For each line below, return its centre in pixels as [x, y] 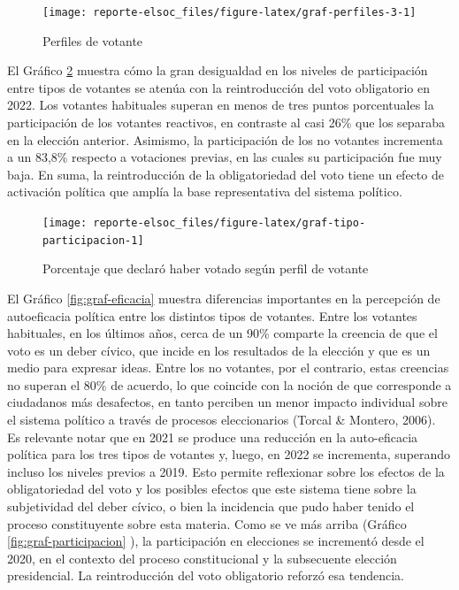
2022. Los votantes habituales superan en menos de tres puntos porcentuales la [221, 105]
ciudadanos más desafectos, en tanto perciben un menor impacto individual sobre [227, 402]
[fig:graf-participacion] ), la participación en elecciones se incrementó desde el [216, 541]
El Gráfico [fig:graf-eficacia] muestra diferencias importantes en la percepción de [224, 298]
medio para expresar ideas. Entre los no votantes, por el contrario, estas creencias [228, 368]
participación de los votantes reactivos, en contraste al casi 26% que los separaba [226, 123]
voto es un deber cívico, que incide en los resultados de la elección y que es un [219, 350]
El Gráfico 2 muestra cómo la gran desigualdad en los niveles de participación [218, 70]
